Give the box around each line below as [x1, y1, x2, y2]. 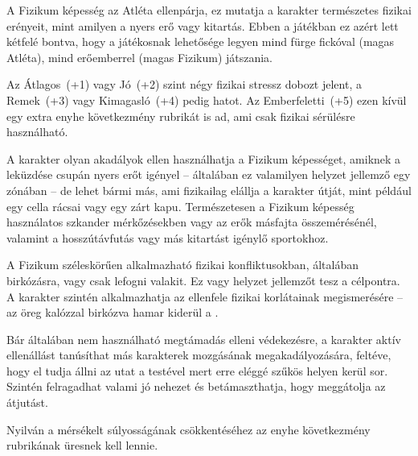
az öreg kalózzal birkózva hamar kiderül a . [6, 304, 219, 321]
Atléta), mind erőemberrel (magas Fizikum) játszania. [6, 48, 273, 65]
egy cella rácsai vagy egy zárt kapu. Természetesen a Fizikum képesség [6, 197, 354, 214]
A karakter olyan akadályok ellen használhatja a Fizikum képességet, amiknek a [6, 150, 401, 167]
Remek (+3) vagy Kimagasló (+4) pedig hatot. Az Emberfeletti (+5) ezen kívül [6, 91, 407, 108]
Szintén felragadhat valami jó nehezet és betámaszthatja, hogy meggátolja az [6, 378, 386, 395]
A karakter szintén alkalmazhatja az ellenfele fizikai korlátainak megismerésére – [6, 288, 404, 305]
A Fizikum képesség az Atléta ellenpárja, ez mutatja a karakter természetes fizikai [6, 2, 412, 18]
